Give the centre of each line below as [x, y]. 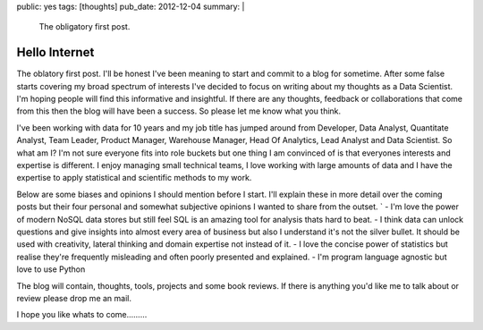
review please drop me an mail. [74, 298]
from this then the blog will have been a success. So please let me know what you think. [179, 111]
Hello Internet [55, 52]
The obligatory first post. [85, 27]
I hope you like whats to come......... [82, 315]
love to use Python [51, 269]
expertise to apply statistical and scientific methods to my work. [134, 178]
